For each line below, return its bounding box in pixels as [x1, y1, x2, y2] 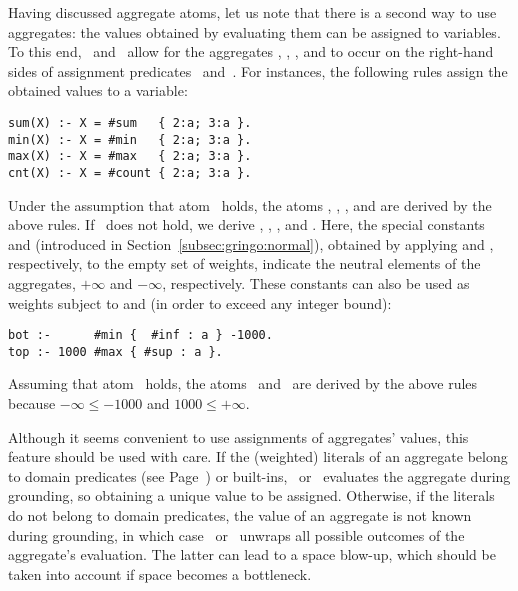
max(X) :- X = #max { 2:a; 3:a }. [8, 149, 252, 164]
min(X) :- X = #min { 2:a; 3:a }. [8, 132, 252, 147]
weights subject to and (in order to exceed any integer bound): [8, 292, 392, 313]
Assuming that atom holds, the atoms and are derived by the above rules [8, 373, 478, 394]
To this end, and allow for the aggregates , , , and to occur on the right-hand [8, 41, 494, 62]
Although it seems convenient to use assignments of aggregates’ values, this [8, 426, 469, 447]
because [8, 393, 56, 414]
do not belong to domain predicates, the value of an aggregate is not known [8, 505, 472, 526]
